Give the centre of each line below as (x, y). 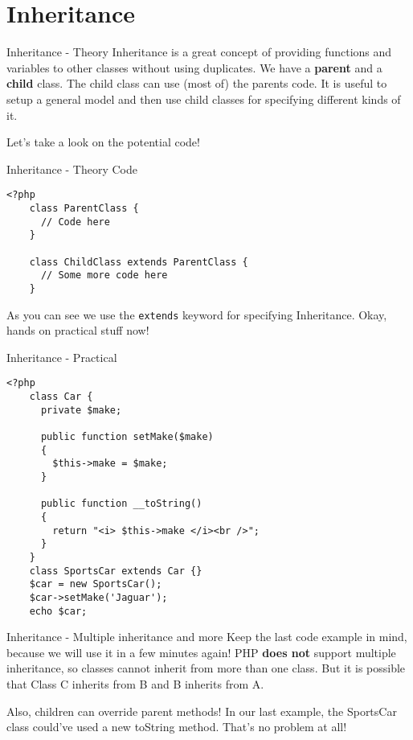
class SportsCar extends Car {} (116, 571)
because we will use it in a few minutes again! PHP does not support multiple (201, 652)
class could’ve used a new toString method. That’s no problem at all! (177, 727)
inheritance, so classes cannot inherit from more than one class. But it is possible (206, 668)
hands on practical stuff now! (78, 330)
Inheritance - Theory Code (72, 169)
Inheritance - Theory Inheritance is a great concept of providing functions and (199, 52)
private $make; (81, 410)
